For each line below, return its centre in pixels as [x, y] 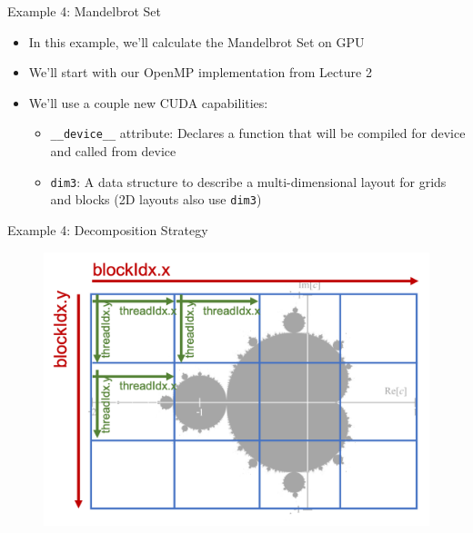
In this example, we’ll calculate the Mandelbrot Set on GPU [196, 41]
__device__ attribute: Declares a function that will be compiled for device [258, 133]
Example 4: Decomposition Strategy [108, 229]
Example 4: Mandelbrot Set [85, 11]
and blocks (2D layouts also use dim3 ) [156, 199]
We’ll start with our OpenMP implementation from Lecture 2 [200, 72]
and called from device [113, 151]
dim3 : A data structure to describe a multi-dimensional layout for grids [248, 181]
